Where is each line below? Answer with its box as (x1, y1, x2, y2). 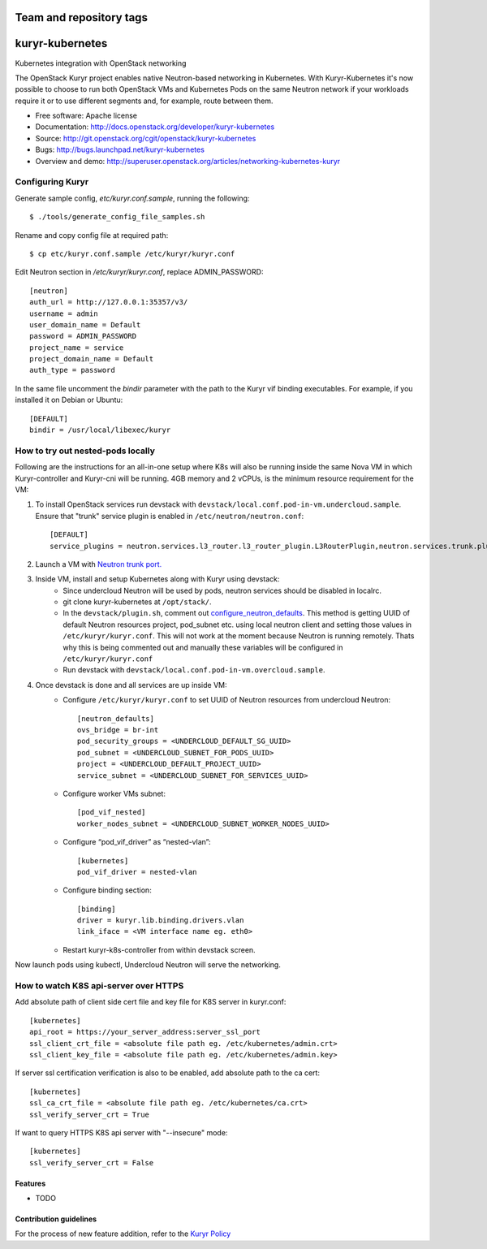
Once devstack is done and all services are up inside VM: (35, 680, 227, 689)
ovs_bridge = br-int (77, 725, 159, 734)
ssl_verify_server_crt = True (29, 1109, 150, 1119)
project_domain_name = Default (29, 354, 154, 364)
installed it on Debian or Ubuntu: (15, 395, 123, 405)
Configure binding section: (62, 885, 152, 895)
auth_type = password (29, 365, 115, 375)
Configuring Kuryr (15, 176, 89, 188)
